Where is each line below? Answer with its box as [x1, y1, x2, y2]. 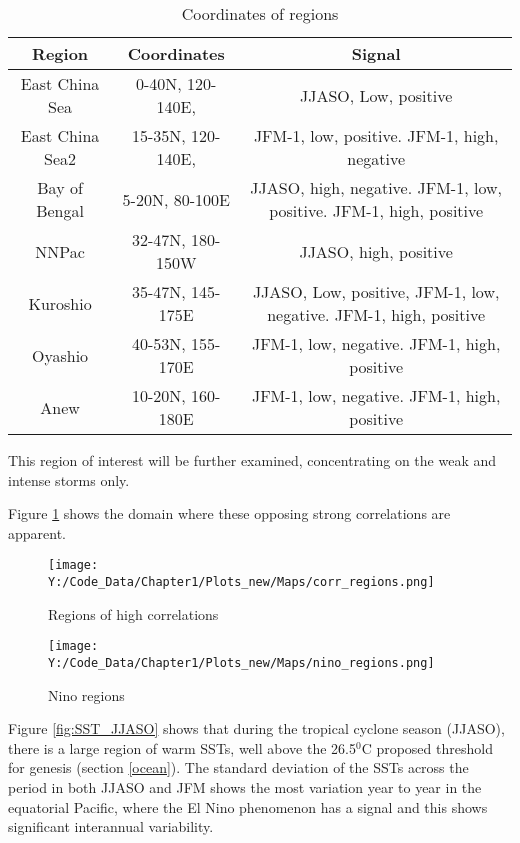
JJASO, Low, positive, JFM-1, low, [252, 280, 500, 303]
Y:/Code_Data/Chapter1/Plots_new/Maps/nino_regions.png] [48, 655, 435, 670]
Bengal [36, 199, 84, 222]
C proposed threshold [361, 737, 493, 758]
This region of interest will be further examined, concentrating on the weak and [8, 450, 497, 470]
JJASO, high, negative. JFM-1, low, [250, 176, 502, 199]
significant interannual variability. [8, 816, 214, 837]
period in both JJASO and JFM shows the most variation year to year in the [8, 776, 482, 797]
